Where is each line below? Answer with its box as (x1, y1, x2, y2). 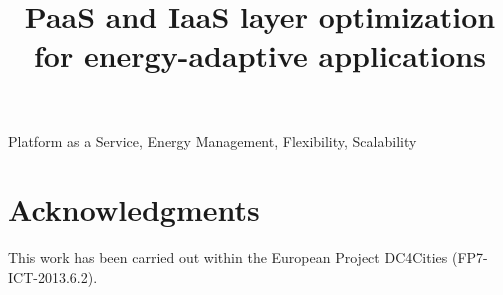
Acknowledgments (8, 189, 260, 230)
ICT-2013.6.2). (8, 266, 98, 287)
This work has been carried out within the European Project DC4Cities (8, 247, 448, 268)
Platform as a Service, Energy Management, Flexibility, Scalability (8, 130, 417, 151)
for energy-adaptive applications (34, 35, 486, 76)
